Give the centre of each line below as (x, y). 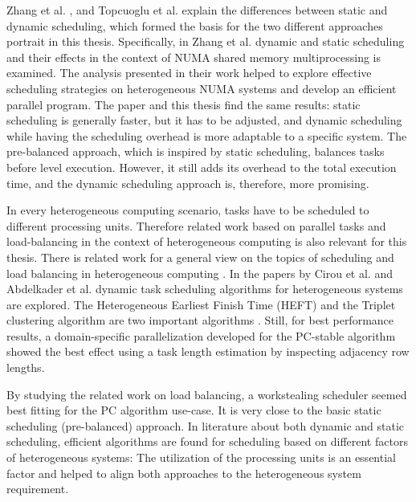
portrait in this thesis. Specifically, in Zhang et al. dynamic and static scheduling (206, 41)
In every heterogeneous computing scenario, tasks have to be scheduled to (188, 210)
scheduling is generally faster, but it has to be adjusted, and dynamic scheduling (204, 120)
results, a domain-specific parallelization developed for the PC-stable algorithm (201, 335)
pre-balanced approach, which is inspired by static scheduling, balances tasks (196, 151)
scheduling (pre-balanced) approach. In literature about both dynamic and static (206, 425)
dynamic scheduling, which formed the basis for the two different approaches (195, 25)
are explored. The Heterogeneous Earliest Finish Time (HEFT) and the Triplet (201, 304)
